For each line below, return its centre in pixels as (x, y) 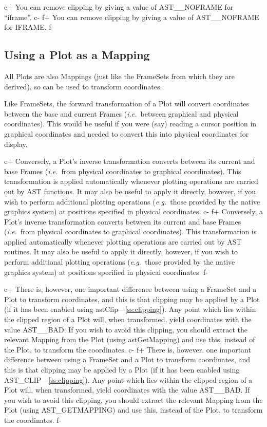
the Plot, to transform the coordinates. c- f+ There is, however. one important (128, 349)
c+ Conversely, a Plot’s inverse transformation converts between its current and (130, 161)
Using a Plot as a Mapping (77, 55)
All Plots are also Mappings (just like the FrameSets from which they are (119, 76)
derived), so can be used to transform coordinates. (83, 86)
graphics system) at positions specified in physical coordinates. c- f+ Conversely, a (134, 211)
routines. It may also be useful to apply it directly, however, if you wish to (121, 252)
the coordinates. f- (33, 420)
